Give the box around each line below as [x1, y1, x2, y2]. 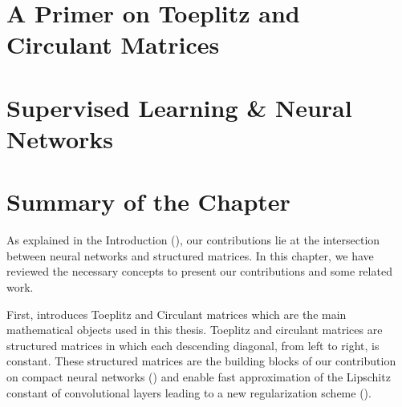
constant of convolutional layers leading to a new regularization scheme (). [6, 384, 372, 401]
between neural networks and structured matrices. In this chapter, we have [6, 247, 374, 264]
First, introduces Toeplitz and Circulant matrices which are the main [6, 305, 347, 322]
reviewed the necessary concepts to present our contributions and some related [6, 263, 392, 280]
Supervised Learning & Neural [6, 91, 352, 123]
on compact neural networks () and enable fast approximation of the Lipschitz [6, 369, 391, 385]
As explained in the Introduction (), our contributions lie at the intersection [6, 232, 380, 248]
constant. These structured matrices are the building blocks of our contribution [6, 353, 396, 369]
